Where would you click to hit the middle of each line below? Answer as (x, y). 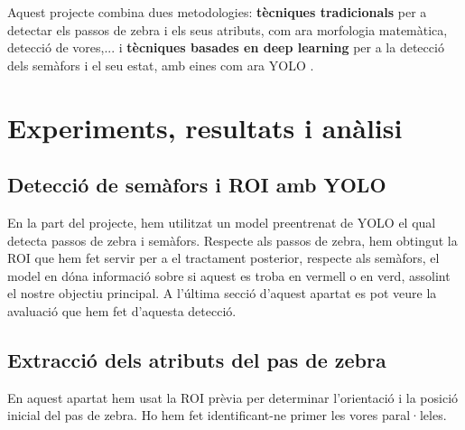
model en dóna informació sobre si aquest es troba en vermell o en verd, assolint (229, 275)
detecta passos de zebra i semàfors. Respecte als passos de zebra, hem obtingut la (232, 240)
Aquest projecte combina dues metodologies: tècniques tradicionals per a (217, 12)
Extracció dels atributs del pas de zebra (197, 359)
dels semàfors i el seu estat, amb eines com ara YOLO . (161, 65)
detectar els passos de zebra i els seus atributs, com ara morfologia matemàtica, (228, 29)
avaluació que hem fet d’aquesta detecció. (122, 310)
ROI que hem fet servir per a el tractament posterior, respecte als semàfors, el (223, 258)
